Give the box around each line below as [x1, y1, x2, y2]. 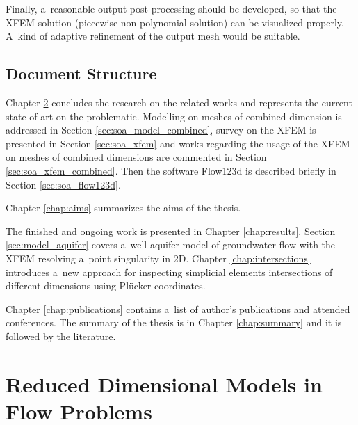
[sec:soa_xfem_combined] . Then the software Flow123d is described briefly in [6, 163, 336, 177]
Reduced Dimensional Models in [6, 369, 323, 398]
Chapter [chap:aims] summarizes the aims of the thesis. [6, 200, 241, 215]
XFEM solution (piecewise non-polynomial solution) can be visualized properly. [6, 15, 344, 29]
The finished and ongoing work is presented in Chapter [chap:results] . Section [6, 223, 336, 238]
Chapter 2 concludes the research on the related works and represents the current [6, 95, 352, 109]
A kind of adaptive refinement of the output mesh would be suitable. [6, 29, 300, 43]
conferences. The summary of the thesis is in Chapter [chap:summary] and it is [6, 315, 342, 330]
